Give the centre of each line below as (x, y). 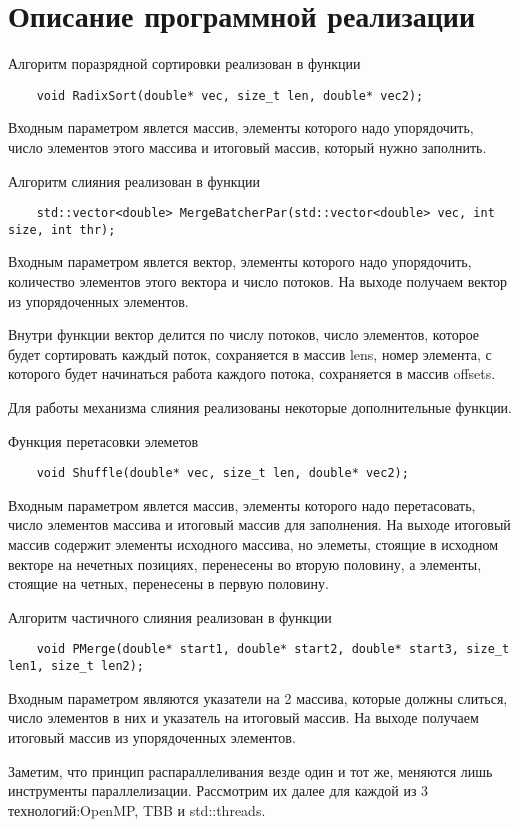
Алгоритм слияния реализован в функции (134, 180)
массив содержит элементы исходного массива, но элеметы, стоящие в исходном (253, 544)
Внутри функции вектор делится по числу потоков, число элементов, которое (244, 334)
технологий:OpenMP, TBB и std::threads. (137, 809)
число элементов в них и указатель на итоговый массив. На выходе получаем (243, 717)
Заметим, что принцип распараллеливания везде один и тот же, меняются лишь (250, 770)
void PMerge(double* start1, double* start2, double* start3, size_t (273, 649)
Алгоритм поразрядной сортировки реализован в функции (184, 63)
